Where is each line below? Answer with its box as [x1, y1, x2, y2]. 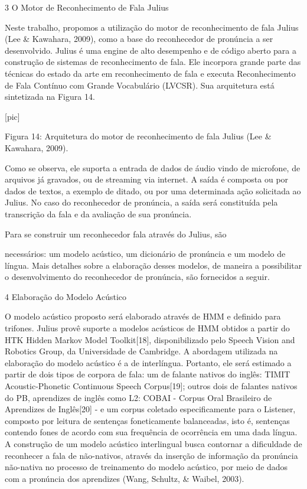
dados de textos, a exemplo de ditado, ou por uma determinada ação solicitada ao [5, 184, 301, 197]
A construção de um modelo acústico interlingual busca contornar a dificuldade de [5, 438, 302, 449]
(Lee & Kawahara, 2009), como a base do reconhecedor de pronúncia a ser [5, 32, 273, 45]
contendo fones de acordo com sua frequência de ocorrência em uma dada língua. [5, 426, 298, 438]
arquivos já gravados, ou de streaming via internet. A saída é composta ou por [5, 173, 289, 185]
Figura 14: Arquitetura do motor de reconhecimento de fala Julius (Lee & [5, 130, 272, 142]
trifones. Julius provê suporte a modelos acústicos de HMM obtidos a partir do [5, 322, 290, 334]
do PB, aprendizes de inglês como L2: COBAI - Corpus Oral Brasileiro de [5, 391, 272, 403]
